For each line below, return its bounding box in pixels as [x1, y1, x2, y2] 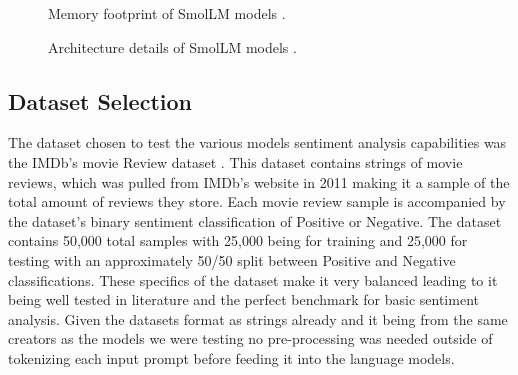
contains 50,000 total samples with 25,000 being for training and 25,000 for [8, 230, 468, 251]
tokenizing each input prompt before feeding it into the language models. [8, 347, 455, 368]
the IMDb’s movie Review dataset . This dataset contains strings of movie [8, 151, 463, 172]
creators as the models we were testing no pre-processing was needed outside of [8, 328, 493, 349]
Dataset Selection [8, 85, 192, 116]
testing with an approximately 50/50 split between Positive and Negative [8, 249, 456, 270]
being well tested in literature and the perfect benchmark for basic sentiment [8, 289, 479, 310]
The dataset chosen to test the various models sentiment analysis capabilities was [8, 132, 507, 153]
